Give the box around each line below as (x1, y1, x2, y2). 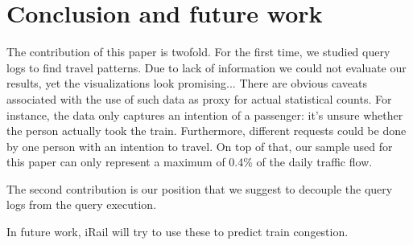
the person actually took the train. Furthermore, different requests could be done (6, 122, 407, 139)
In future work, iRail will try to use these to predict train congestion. (6, 223, 349, 240)
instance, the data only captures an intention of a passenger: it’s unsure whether (6, 106, 403, 123)
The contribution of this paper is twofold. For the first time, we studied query (6, 43, 390, 60)
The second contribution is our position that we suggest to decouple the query (6, 180, 393, 197)
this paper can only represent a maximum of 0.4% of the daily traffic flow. (6, 153, 373, 170)
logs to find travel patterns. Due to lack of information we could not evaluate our (6, 59, 407, 76)
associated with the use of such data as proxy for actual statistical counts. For (6, 90, 392, 107)
